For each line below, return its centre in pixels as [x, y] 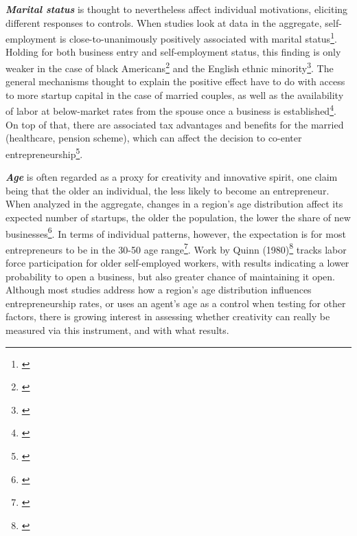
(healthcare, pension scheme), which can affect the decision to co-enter [154, 138]
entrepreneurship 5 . [44, 153]
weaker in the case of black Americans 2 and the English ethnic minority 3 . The [170, 67]
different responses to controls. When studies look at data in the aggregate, [164, 22]
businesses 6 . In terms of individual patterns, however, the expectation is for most [176, 232]
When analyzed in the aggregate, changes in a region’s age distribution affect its [174, 204]
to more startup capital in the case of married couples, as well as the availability [175, 94]
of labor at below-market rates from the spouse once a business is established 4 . [171, 110]
